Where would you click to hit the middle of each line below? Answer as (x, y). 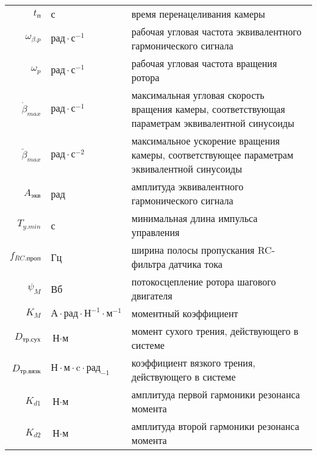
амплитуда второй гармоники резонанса (215, 426)
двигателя (152, 296)
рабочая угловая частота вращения (204, 63)
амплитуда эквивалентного (187, 186)
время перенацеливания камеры (198, 14)
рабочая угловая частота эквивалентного (216, 31)
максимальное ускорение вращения (205, 141)
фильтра (148, 264)
